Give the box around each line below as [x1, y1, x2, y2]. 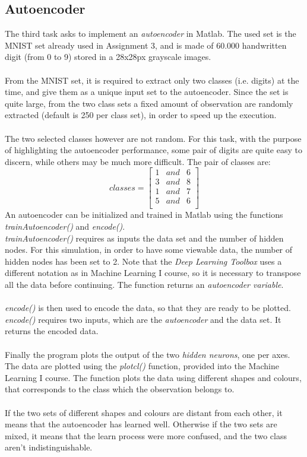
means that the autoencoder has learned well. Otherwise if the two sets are [5, 418, 277, 430]
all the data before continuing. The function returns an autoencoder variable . [5, 278, 284, 291]
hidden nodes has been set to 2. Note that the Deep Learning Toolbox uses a [5, 255, 282, 267]
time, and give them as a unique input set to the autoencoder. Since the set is [5, 85, 289, 98]
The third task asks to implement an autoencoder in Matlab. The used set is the [5, 27, 296, 40]
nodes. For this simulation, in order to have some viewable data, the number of [5, 243, 293, 256]
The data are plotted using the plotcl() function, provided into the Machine [5, 360, 279, 372]
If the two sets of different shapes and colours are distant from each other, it [5, 406, 283, 418]
